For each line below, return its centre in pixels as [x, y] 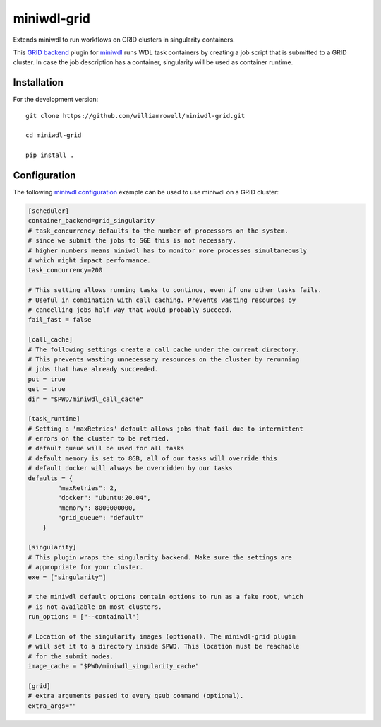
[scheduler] [49, 211]
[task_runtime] [54, 419]
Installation [38, 82]
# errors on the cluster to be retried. [98, 439]
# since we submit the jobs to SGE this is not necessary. [132, 241]
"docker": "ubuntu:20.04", [104, 498]
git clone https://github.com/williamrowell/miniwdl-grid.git [135, 116]
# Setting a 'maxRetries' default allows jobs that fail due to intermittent [165, 429]
